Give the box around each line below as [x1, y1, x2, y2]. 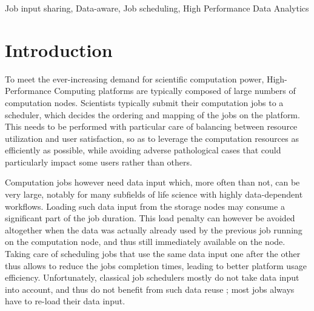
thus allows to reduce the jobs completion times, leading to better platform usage [5, 259, 307, 272]
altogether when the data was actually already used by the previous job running [5, 223, 302, 236]
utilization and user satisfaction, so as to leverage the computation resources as [5, 132, 299, 144]
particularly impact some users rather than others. [5, 155, 192, 168]
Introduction [5, 37, 113, 62]
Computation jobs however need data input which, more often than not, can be [5, 176, 300, 189]
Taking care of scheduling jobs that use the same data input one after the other [5, 247, 301, 260]
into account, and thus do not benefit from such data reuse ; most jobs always [5, 283, 295, 295]
